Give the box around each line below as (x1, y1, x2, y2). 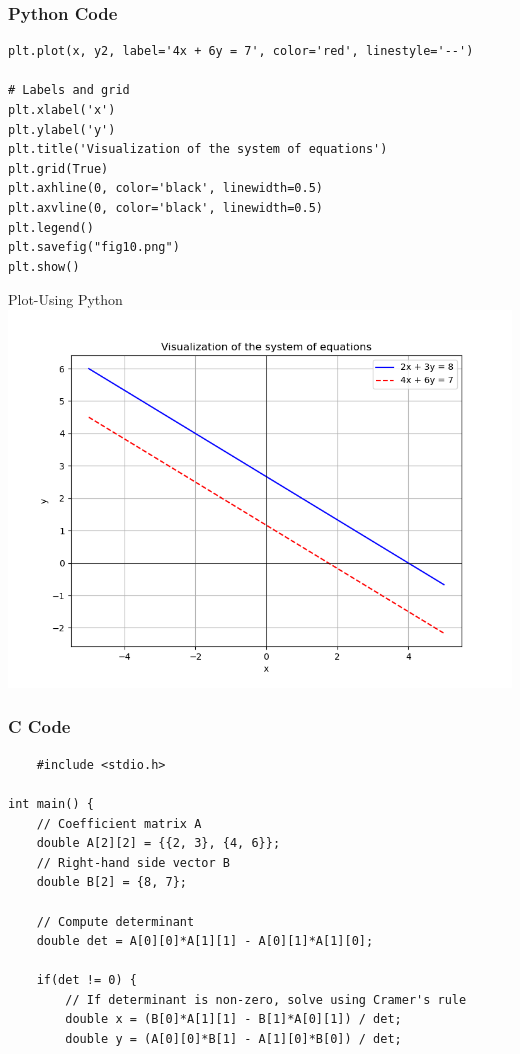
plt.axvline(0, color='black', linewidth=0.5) (8, 200, 323, 215)
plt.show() (8, 259, 80, 274)
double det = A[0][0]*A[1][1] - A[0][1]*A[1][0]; (36, 934, 374, 949)
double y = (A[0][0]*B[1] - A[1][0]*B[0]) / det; (65, 1032, 402, 1047)
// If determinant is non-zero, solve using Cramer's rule (65, 992, 467, 1007)
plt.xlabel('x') (8, 103, 116, 117)
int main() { (8, 796, 94, 811)
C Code (8, 714, 71, 739)
